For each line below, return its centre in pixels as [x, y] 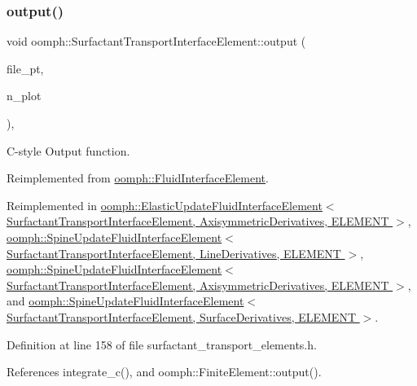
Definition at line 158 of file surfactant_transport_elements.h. [162, 344]
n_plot [24, 96]
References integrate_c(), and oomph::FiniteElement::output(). [164, 372]
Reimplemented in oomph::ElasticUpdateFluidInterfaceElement [165, 205]
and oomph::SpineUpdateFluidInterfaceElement [125, 301]
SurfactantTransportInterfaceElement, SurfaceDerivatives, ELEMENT [182, 316]
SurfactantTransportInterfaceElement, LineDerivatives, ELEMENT [174, 253]
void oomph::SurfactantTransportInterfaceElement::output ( [156, 41]
